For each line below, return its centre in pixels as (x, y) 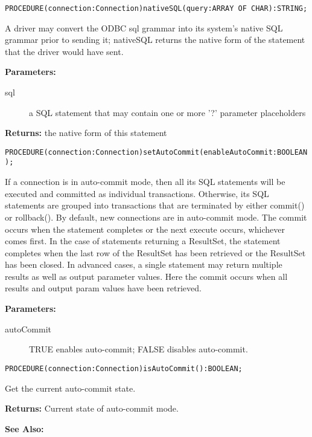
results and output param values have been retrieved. (103, 288)
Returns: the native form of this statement (86, 133)
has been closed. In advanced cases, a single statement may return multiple (144, 264)
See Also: (24, 428)
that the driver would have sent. (64, 51)
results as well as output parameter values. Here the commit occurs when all (146, 276)
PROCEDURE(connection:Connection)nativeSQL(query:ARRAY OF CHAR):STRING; (156, 8)
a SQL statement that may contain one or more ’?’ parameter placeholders (167, 112)
